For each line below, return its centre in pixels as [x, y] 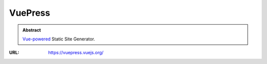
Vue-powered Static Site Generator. [59, 39]
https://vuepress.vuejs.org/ [76, 53]
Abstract [32, 30]
